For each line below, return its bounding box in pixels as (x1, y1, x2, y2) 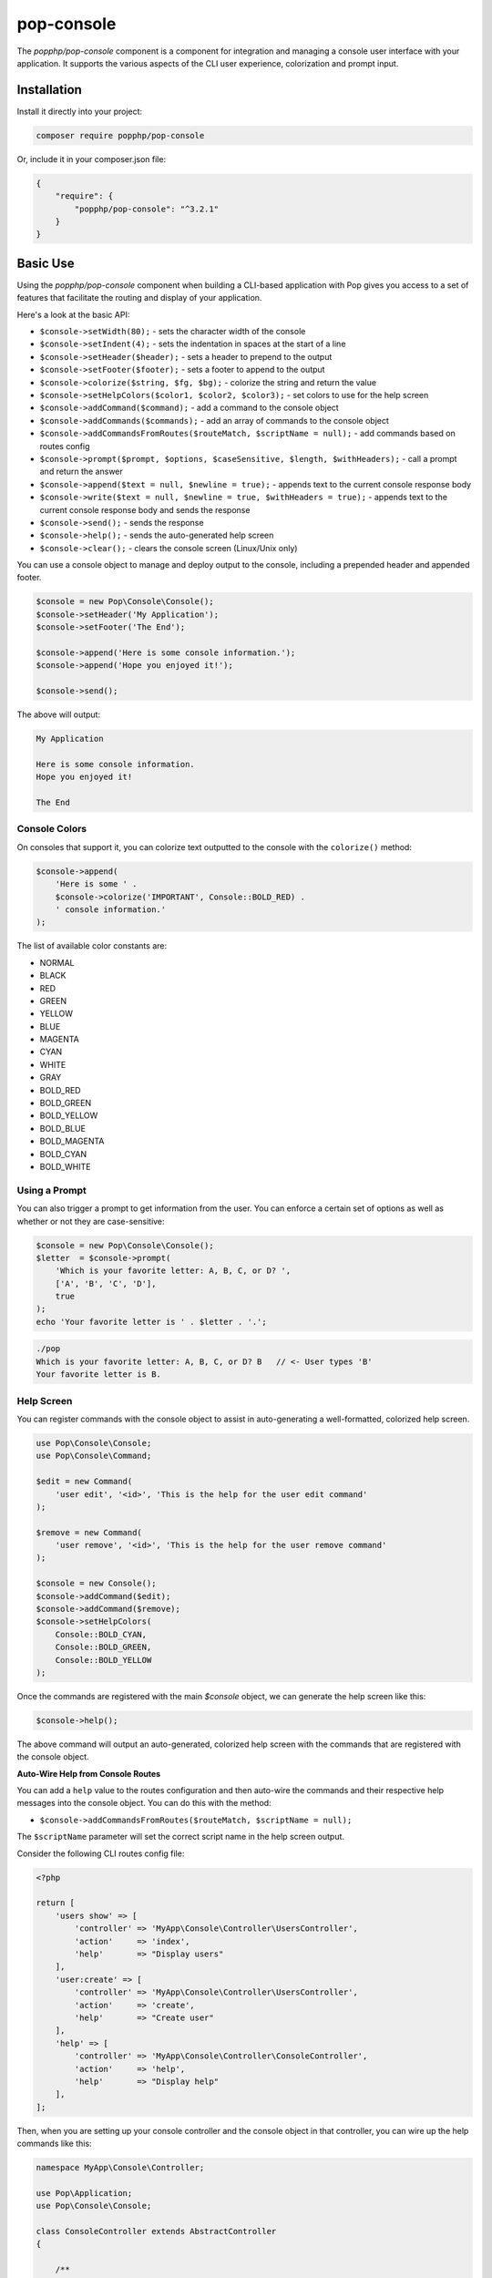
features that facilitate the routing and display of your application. (16, 292, 262, 303)
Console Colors (16, 823, 87, 836)
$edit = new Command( (36, 1476, 133, 1487)
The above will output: (16, 709, 100, 720)
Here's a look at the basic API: (16, 309, 130, 320)
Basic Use (16, 255, 75, 271)
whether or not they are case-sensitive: (16, 1216, 165, 1226)
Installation (16, 82, 82, 97)
